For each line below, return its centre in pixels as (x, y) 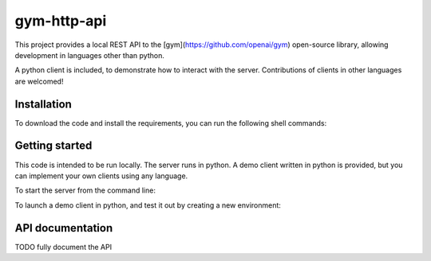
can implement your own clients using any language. (101, 176)
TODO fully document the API (63, 247)
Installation (43, 104)
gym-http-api (61, 21)
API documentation (64, 228)
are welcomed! (39, 81)
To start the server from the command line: (85, 190)
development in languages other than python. (90, 55)
